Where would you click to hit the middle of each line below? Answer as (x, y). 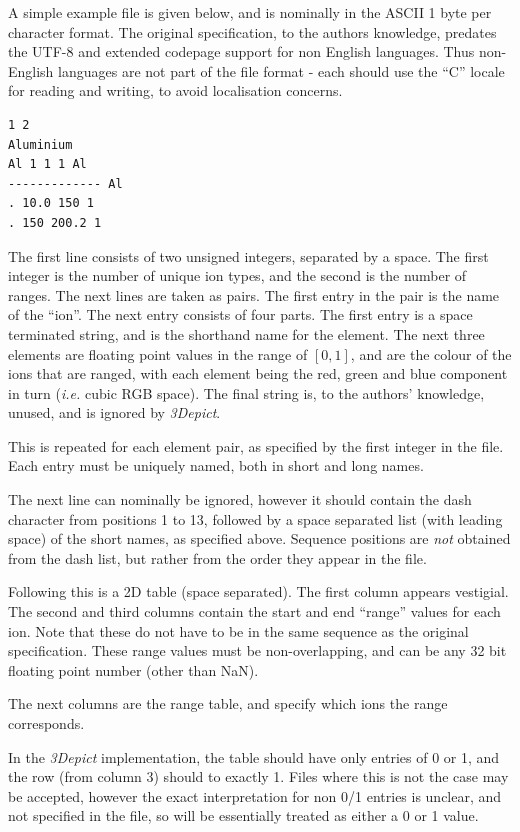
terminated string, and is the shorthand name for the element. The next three (246, 333)
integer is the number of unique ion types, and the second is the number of (237, 275)
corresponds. (46, 723)
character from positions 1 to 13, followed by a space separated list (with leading (255, 518)
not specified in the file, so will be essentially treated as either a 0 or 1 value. (243, 815)
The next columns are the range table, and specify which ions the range (228, 703)
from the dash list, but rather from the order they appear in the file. (217, 557)
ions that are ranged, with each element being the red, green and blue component (258, 373)
